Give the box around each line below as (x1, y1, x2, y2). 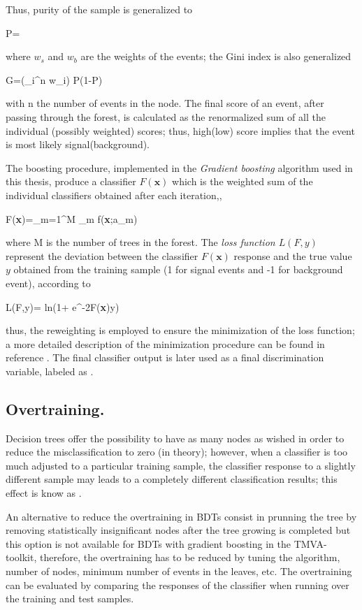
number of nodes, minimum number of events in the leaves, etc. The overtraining (6, 564, 352, 579)
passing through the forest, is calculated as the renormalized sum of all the (6, 109, 326, 124)
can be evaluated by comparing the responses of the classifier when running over (6, 577, 349, 592)
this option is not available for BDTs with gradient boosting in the (6, 536, 291, 551)
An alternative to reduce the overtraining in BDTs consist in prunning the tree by (6, 509, 357, 523)
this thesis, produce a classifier (6, 174, 136, 189)
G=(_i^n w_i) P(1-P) (6, 72, 103, 87)
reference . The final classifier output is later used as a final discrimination (6, 350, 324, 365)
